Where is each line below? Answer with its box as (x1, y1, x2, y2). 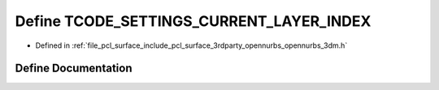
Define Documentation (15, 62, 133, 75)
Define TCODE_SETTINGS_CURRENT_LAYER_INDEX (15, 12, 372, 30)
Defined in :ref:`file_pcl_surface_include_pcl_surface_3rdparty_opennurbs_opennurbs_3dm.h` (35, 41, 348, 50)
